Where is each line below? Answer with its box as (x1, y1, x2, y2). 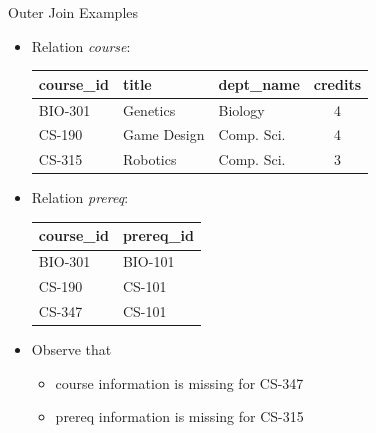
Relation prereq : (31, 187, 129, 208)
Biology (218, 99, 265, 120)
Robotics (122, 149, 177, 170)
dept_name (218, 73, 300, 94)
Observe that (31, 339, 112, 360)
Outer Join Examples (8, 2, 139, 22)
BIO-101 (122, 251, 175, 272)
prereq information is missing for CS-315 (55, 406, 304, 427)
